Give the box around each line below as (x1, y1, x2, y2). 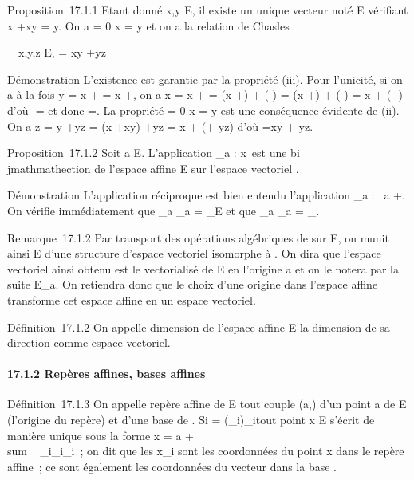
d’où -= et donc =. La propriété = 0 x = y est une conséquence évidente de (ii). (7, 101, 400, 118)
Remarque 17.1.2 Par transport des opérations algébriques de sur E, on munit (7, 229, 389, 246)
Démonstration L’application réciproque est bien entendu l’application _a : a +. (7, 187, 405, 203)
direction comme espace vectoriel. (7, 334, 171, 351)
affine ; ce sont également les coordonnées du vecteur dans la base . (7, 458, 337, 474)
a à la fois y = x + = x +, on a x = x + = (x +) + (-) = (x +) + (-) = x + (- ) (7, 86, 403, 103)
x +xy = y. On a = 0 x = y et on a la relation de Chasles (7, 17, 290, 33)
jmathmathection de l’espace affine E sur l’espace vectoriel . (7, 159, 299, 176)
